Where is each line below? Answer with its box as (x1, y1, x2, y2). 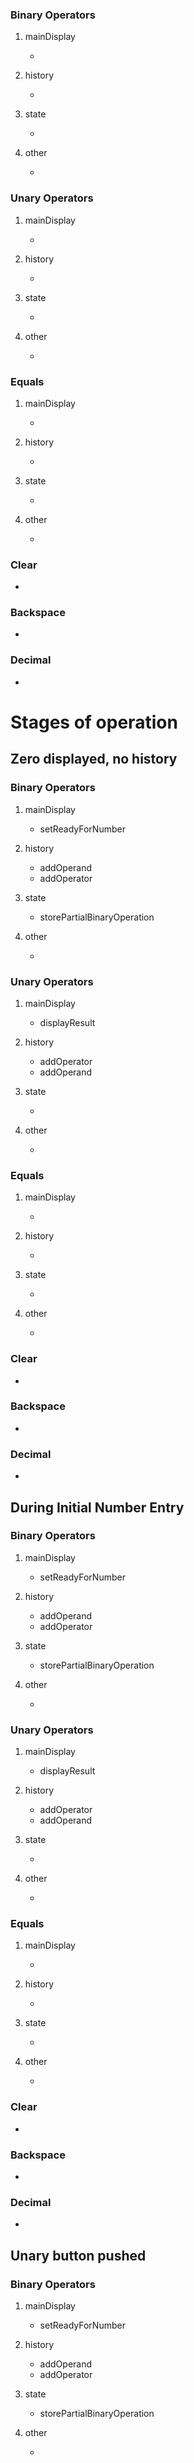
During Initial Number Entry (10, 1499, 185, 1516)
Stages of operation (10, 711, 178, 733)
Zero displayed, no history (10, 751, 178, 768)
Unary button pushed (10, 2247, 147, 2264)
